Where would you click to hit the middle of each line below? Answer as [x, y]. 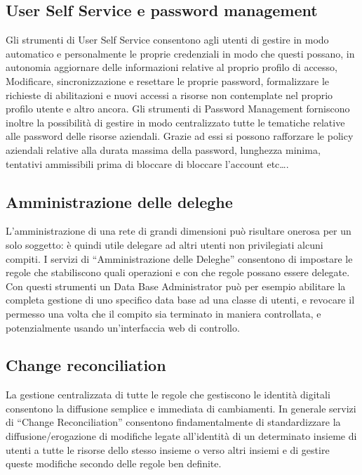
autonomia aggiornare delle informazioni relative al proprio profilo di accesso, [172, 67]
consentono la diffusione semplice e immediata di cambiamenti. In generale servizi [181, 408]
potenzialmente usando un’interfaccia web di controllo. [123, 327]
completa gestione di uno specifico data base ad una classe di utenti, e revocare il [180, 300]
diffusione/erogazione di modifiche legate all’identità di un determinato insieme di [181, 436]
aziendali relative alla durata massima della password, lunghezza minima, [163, 149]
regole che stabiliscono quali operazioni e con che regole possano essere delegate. [178, 272]
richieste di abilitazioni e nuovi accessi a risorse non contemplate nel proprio [169, 95]
